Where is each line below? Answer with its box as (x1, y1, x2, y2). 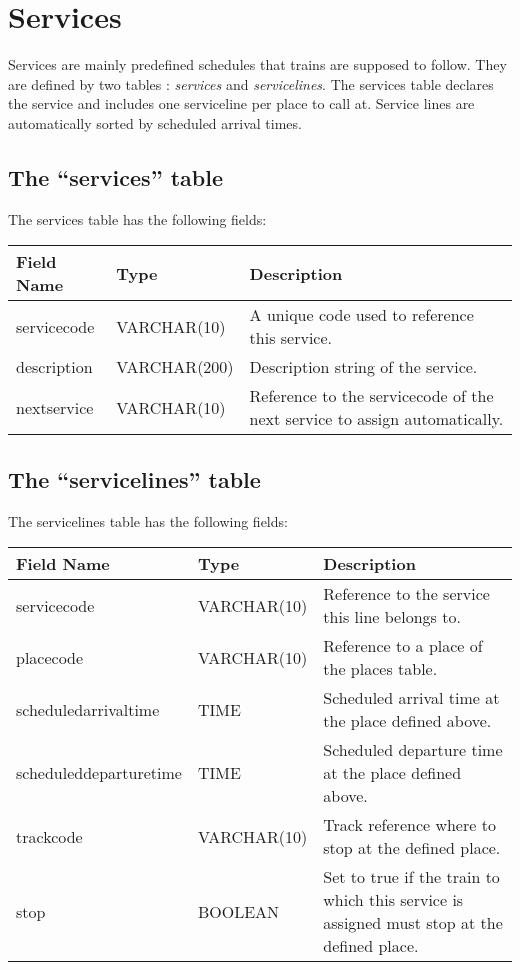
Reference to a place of (323, 634, 483, 658)
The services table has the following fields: (8, 208, 267, 229)
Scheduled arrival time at (323, 686, 500, 710)
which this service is (323, 888, 464, 912)
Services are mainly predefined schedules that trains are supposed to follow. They (8, 54, 507, 75)
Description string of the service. (249, 355, 478, 379)
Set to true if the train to (323, 865, 500, 889)
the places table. (323, 657, 438, 681)
